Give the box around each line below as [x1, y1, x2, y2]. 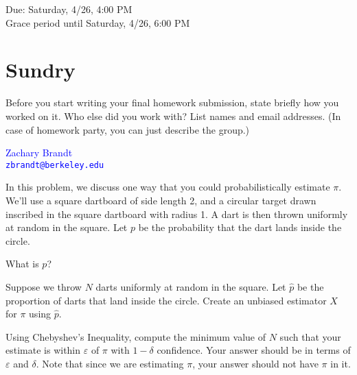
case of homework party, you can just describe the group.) [5, 122, 250, 136]
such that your [279, 329, 341, 343]
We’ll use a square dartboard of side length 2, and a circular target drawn [5, 193, 316, 207]
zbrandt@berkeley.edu [5, 160, 104, 170]
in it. [330, 356, 351, 370]
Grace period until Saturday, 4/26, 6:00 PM [5, 15, 190, 29]
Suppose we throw [5, 279, 82, 293]
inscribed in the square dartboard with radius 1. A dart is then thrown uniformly [5, 206, 348, 221]
